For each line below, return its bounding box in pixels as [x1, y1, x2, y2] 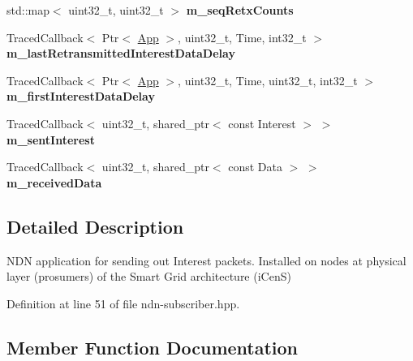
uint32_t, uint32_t [68, 2, 164, 18]
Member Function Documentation [6, 334, 299, 359]
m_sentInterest [6, 131, 95, 148]
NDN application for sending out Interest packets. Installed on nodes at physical [6, 251, 407, 269]
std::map [6, 2, 49, 18]
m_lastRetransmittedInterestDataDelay [6, 45, 235, 62]
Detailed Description [6, 213, 184, 239]
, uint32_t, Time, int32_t [178, 28, 307, 45]
